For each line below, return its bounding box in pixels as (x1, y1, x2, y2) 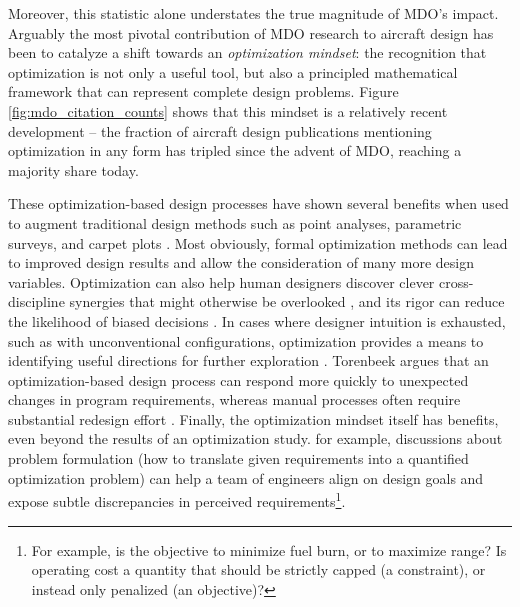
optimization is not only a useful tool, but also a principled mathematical (8, 61, 458, 82)
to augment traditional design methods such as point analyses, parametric (8, 212, 462, 233)
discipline (8, 291, 65, 312)
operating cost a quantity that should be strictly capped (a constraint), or (31, 559, 486, 580)
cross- (439, 271, 474, 292)
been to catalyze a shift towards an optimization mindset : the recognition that (8, 42, 487, 63)
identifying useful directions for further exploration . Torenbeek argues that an (8, 350, 489, 371)
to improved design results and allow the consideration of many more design (8, 252, 475, 273)
